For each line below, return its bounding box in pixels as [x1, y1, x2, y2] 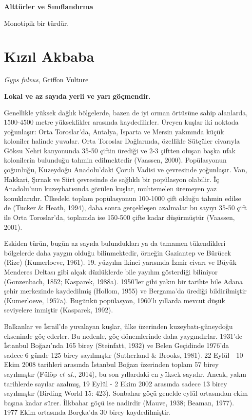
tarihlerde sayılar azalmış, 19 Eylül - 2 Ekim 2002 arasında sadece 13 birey [4, 378, 227, 388]
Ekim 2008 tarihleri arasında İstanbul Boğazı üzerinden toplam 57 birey [4, 359, 219, 369]
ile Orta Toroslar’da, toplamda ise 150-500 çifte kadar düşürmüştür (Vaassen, [4, 212, 235, 222]
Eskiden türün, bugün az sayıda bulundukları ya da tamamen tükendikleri [4, 238, 226, 248]
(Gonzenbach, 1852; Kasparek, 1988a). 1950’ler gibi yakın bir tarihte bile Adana [4, 276, 243, 286]
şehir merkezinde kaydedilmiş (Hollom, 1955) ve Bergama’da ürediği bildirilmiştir [4, 286, 247, 296]
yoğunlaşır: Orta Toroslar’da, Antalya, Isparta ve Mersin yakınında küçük [4, 126, 224, 136]
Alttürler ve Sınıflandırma [4, 1, 94, 11]
